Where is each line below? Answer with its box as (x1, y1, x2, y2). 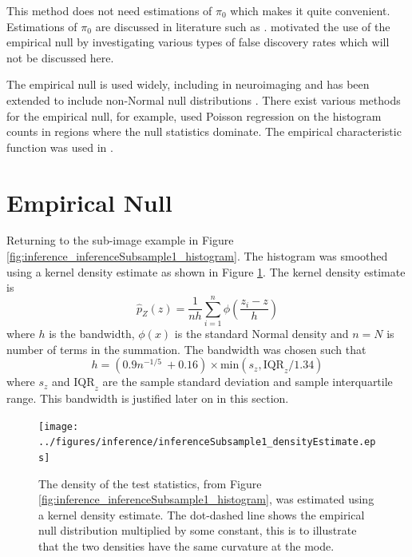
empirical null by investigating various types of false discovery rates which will (6, 34, 390, 50)
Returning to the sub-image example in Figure (6, 232, 234, 249)
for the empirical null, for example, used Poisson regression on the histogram (6, 107, 382, 124)
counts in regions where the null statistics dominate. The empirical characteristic (6, 123, 402, 140)
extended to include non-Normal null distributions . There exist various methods (6, 91, 401, 108)
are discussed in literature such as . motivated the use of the (95, 18, 390, 34)
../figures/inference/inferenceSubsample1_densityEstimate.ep (38, 436, 376, 448)
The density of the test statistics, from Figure (38, 475, 262, 491)
